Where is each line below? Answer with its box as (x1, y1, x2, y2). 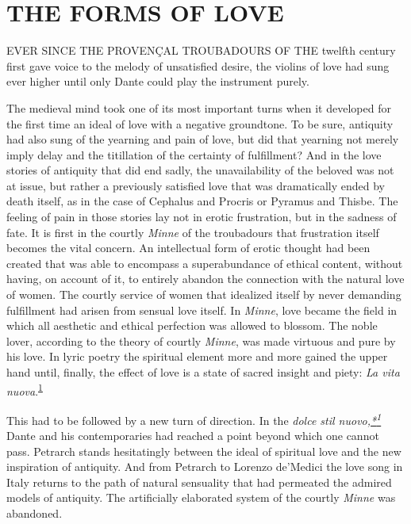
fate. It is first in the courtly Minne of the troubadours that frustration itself (6, 224, 379, 240)
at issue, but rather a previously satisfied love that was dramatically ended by (6, 177, 386, 193)
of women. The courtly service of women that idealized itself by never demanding (6, 286, 401, 303)
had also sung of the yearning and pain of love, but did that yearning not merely (6, 131, 399, 147)
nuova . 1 (6, 380, 43, 399)
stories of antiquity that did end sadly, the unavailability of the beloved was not (6, 162, 394, 178)
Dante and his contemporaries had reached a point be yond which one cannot (6, 427, 379, 444)
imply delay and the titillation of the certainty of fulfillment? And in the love (6, 146, 382, 163)
